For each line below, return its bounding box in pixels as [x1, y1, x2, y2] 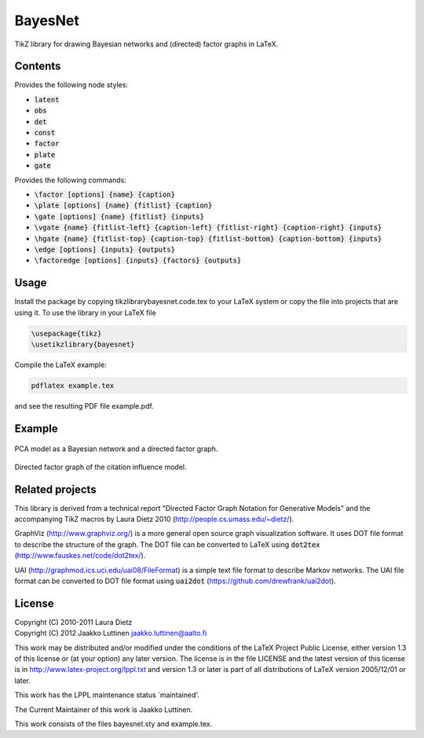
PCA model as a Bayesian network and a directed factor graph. [14, 444, 218, 453]
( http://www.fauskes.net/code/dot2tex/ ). [14, 551, 146, 560]
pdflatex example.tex [31, 381, 115, 390]
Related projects [14, 483, 97, 496]
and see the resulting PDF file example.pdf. [14, 401, 155, 410]
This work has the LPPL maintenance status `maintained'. [14, 690, 200, 699]
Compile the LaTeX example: [14, 360, 108, 369]
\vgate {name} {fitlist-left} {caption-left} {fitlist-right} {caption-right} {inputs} [34, 223, 382, 232]
